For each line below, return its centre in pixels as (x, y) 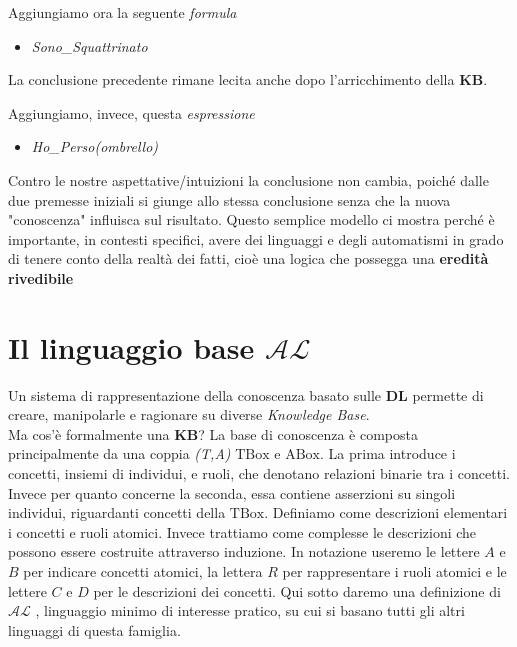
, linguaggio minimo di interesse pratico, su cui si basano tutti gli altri (250, 610)
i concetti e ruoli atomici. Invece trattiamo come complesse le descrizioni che (242, 531)
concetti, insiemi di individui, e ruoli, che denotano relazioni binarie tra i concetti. (259, 473)
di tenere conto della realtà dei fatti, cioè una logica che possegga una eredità (248, 258)
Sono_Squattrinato (89, 45)
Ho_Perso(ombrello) (95, 146)
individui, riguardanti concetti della (117, 512)
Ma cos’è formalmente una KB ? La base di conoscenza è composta (213, 433)
